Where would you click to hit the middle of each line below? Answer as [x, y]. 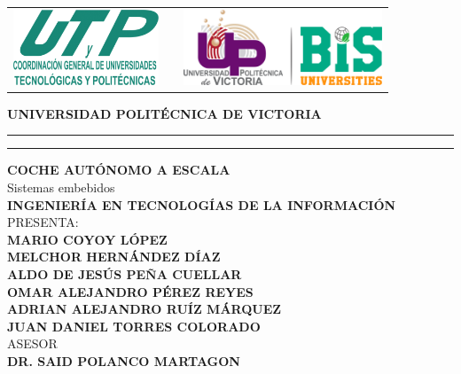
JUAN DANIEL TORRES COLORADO [134, 326]
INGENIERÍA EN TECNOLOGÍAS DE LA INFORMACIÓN [202, 204]
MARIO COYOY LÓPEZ [87, 239]
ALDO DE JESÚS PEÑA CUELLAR [125, 274]
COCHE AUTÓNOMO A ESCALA [119, 170]
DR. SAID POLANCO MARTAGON [124, 361]
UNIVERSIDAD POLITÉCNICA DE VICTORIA [164, 113]
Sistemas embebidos [61, 187]
